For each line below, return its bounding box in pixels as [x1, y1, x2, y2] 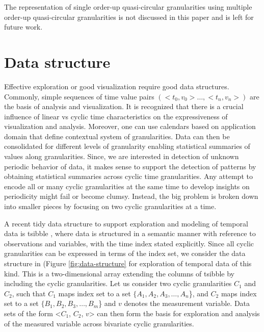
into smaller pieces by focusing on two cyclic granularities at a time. [4, 201, 217, 212]
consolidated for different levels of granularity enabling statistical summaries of [4, 141, 250, 151]
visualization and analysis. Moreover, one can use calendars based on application [4, 121, 256, 132]
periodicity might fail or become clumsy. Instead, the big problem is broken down [4, 191, 258, 201]
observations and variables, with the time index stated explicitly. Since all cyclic [4, 238, 254, 248]
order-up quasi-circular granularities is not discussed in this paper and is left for [4, 11, 254, 22]
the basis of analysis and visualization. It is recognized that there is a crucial [4, 101, 244, 112]
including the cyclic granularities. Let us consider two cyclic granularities [4, 278, 232, 289]
